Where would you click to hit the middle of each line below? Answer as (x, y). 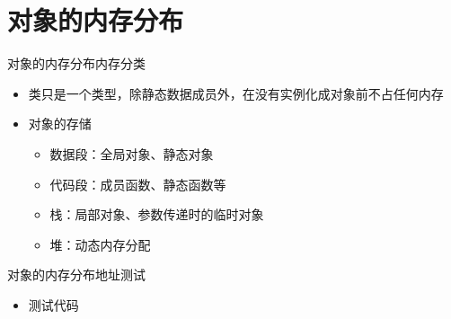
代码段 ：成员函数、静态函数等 (138, 184)
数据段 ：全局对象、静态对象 (132, 153)
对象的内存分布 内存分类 (76, 63)
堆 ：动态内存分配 (100, 244)
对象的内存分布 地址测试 (76, 275)
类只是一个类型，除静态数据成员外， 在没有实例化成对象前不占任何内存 (236, 93)
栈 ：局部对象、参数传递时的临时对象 (157, 214)
